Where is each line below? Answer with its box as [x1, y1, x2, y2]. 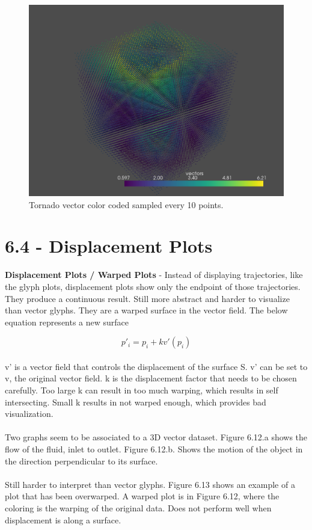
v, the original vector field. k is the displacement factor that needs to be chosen [5, 372, 297, 384]
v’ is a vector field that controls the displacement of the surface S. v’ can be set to [5, 360, 308, 372]
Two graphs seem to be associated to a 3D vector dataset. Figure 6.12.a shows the [5, 431, 308, 443]
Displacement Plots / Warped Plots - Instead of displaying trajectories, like [5, 268, 303, 281]
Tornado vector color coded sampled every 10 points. [29, 198, 224, 211]
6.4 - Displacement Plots [5, 233, 213, 258]
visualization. [5, 407, 54, 420]
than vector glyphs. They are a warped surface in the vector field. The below [5, 304, 288, 316]
